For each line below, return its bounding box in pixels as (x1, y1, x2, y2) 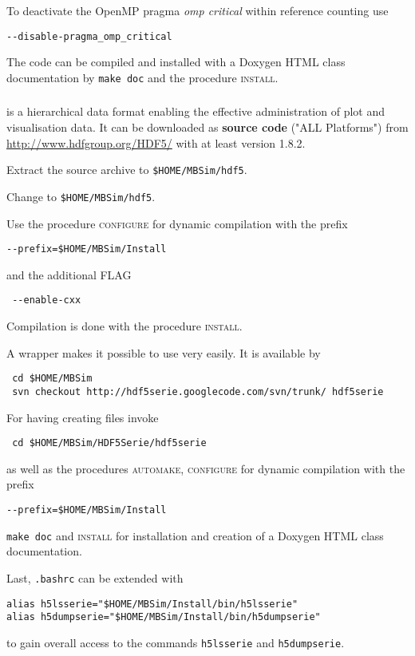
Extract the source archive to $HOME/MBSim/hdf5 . (6, 161, 247, 178)
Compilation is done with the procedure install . (6, 318, 243, 334)
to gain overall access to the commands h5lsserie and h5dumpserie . (6, 634, 345, 650)
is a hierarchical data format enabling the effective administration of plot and (6, 103, 385, 120)
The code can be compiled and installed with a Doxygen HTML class (6, 53, 346, 70)
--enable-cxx (12, 294, 81, 306)
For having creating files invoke (6, 409, 159, 425)
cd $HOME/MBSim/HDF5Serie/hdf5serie (12, 437, 207, 449)
